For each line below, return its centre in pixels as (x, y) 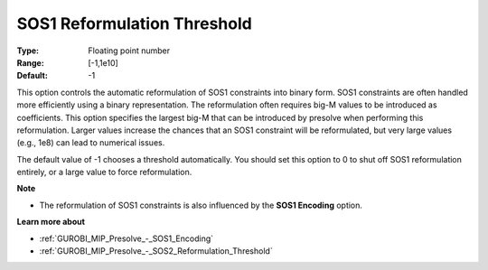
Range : (30, 62)
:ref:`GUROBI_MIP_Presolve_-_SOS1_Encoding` (127, 238)
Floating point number (129, 51)
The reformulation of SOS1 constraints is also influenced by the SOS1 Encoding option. (201, 205)
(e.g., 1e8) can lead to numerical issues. (91, 143)
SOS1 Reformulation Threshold (134, 23)
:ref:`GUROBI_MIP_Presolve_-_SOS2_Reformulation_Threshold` (156, 251)
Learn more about (51, 222)
